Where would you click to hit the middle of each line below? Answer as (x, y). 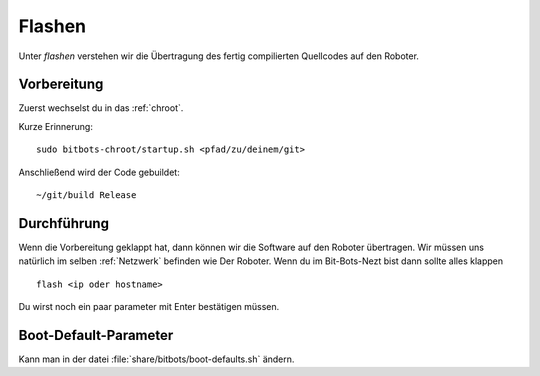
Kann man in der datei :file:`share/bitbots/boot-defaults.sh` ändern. (156, 359)
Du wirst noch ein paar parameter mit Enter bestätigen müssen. (149, 307)
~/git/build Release (86, 195)
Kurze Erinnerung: (56, 126)
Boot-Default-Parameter (96, 335)
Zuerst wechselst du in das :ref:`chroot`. (101, 108)
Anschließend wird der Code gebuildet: (99, 172)
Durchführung (64, 223)
